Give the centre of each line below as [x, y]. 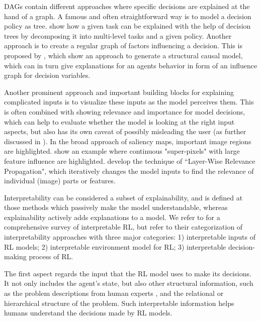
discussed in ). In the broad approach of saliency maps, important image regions [128, 141]
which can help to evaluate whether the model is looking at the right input [119, 121]
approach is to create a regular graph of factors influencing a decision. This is [123, 45]
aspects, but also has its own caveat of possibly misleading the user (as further [125, 131]
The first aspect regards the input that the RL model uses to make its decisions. [128, 273]
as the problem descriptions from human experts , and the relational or [114, 293]
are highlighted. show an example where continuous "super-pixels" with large [122, 151]
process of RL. [51, 256]
